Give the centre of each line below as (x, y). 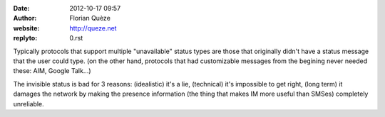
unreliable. (29, 104)
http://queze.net (93, 28)
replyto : (25, 38)
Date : (21, 8)
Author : (25, 18)
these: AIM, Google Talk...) (52, 71)
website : (26, 28)
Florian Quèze (90, 18)
